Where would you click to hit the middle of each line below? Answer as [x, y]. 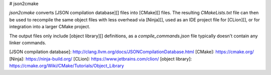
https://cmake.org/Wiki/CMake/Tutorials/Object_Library [67, 66]
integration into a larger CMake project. [50, 27]
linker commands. [28, 43]
